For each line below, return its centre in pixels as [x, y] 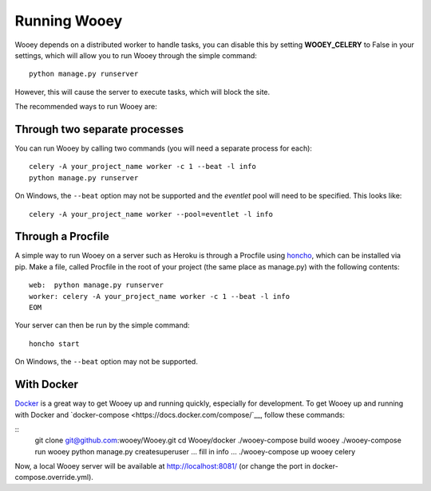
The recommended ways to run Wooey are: [86, 107]
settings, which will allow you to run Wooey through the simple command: [136, 55]
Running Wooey [69, 21]
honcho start [54, 344]
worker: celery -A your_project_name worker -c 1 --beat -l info [160, 296]
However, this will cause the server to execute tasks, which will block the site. [142, 92]
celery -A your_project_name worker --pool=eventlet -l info [151, 214]
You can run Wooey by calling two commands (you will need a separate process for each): [164, 148]
